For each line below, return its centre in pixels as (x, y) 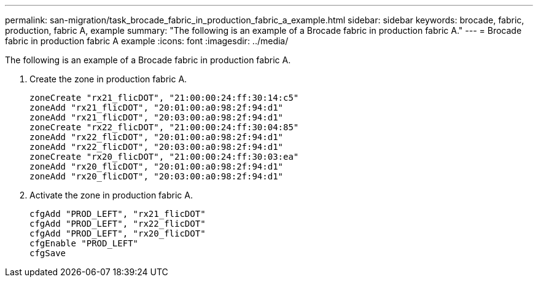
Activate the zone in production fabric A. (111, 195)
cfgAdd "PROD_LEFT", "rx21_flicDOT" (118, 214)
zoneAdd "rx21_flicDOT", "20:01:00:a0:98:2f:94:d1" (157, 108)
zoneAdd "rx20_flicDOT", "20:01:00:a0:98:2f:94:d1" (157, 166)
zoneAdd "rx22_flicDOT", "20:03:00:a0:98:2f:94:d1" (157, 147)
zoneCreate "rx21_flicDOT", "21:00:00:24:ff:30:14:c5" (164, 98)
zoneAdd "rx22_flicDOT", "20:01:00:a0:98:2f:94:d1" (157, 137)
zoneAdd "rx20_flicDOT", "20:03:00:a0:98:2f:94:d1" (157, 176)
